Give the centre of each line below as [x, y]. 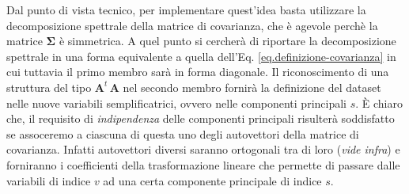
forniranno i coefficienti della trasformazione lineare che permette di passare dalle [203, 164]
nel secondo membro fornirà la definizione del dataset [252, 87]
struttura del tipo [49, 87]
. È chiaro [379, 103]
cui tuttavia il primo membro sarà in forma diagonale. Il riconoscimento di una [198, 72]
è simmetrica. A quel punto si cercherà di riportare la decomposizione [227, 41]
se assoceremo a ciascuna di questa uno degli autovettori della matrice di [183, 133]
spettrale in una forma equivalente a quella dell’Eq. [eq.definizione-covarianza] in [201, 56]
